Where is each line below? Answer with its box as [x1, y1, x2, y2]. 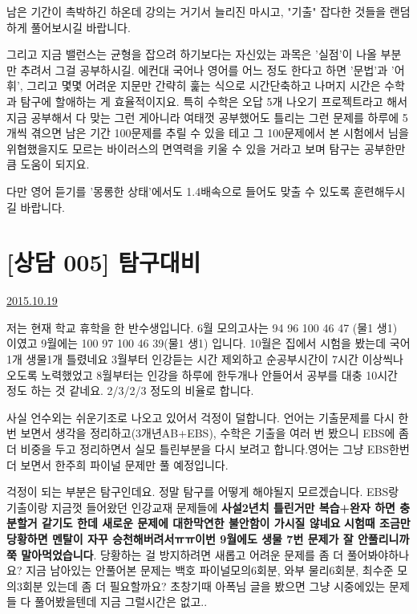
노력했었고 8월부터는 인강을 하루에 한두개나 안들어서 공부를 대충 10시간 [41, 366, 398, 383]
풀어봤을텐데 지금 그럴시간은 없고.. [34, 593, 208, 610]
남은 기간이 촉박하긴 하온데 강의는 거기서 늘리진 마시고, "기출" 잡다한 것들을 [6, 3, 387, 19]
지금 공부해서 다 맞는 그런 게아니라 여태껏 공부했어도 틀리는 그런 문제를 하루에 [6, 108, 399, 125]
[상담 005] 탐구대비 [6, 246, 201, 279]
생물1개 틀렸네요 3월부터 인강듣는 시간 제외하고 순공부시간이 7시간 [26, 351, 358, 368]
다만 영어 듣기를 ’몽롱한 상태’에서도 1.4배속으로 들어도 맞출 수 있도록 [6, 182, 350, 199]
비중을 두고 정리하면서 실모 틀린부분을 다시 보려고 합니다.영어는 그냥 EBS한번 [20, 441, 410, 457]
